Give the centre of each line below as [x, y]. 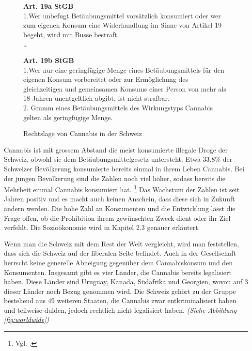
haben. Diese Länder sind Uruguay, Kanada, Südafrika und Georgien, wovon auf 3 [126, 282]
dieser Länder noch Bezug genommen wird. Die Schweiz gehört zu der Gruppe [120, 291]
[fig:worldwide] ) [27, 319]
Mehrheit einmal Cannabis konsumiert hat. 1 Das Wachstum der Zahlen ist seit [122, 189]
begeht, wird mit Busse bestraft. [71, 34]
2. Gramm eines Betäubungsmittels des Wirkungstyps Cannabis [118, 107]
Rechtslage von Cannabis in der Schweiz [83, 133]
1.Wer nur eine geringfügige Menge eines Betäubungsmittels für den [124, 69]
